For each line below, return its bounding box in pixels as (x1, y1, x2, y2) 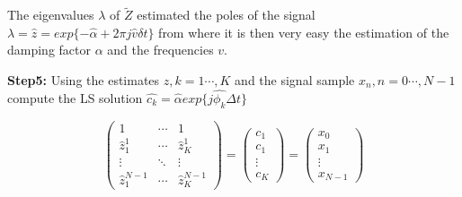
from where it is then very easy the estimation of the (158, 22, 449, 41)
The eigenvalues (7, 5, 94, 24)
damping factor (7, 40, 92, 59)
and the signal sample (235, 71, 355, 89)
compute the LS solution (7, 88, 143, 107)
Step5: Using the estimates (7, 71, 160, 89)
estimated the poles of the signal (137, 5, 315, 24)
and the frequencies (107, 40, 214, 59)
